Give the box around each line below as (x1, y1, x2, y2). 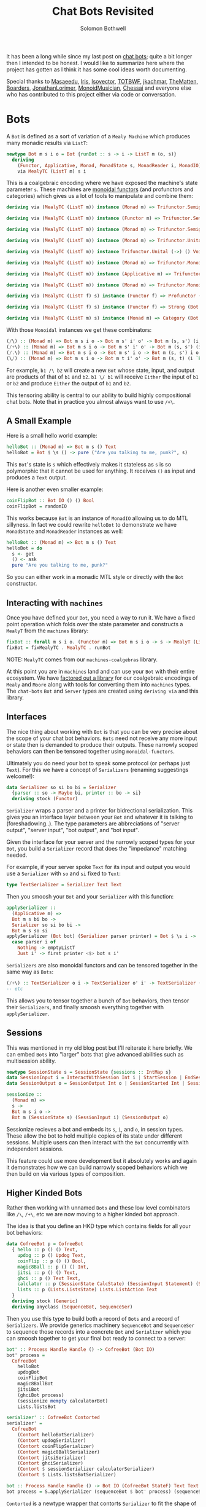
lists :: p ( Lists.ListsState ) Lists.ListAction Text (17, 1286, 158, 1293)
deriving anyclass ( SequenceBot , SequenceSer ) (12, 1304, 133, 1310)
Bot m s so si (12, 927, 48, 934)
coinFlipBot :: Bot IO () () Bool (6, 498, 95, 504)
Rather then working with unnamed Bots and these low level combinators (6, 1204, 191, 1211)
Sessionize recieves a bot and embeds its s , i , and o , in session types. (6, 1125, 184, 1133)
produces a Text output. (6, 474, 67, 481)
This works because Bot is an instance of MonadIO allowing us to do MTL (6, 514, 188, 522)
